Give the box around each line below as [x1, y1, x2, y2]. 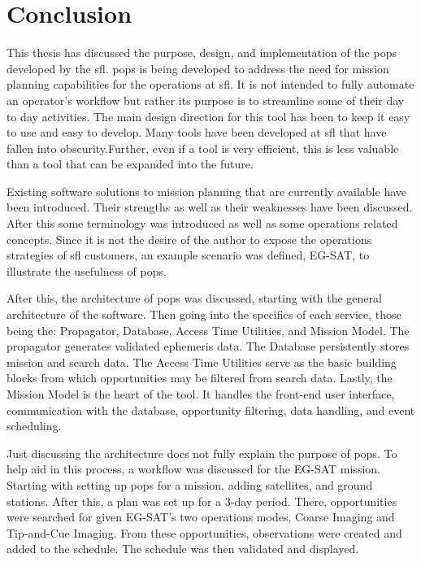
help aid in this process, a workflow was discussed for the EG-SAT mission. [7, 460, 380, 477]
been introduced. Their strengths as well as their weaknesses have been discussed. [7, 198, 413, 216]
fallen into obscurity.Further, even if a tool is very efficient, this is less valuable [7, 139, 399, 156]
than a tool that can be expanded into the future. [7, 155, 254, 172]
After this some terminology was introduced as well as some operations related [7, 215, 398, 232]
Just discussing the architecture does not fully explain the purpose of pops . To [7, 444, 397, 461]
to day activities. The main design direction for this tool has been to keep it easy [7, 107, 410, 124]
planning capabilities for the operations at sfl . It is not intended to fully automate [7, 76, 414, 93]
